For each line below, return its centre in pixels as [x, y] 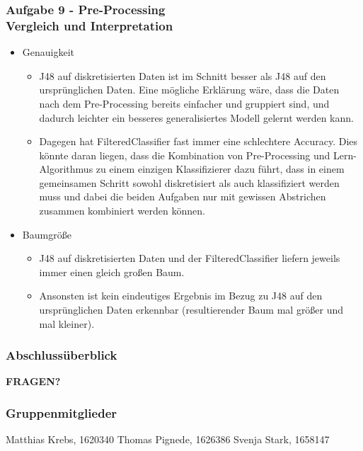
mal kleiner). [67, 323]
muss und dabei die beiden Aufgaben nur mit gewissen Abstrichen [183, 196]
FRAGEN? [33, 381]
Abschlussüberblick [62, 355]
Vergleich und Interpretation [90, 25]
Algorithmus [66, 169]
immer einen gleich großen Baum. [112, 272]
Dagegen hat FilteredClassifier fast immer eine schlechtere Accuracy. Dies [198, 141]
